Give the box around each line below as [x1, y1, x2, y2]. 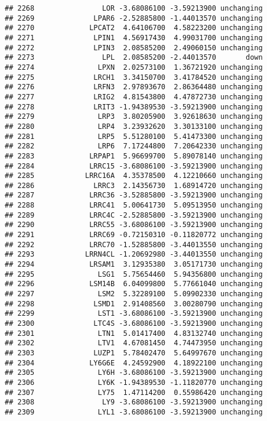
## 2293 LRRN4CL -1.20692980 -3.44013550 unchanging [5, 250, 263, 259]
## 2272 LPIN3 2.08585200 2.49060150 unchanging [5, 43, 263, 52]
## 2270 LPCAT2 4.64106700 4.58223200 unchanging [5, 24, 263, 33]
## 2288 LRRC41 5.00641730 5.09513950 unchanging [5, 201, 263, 210]
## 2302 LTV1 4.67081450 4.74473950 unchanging [5, 339, 263, 348]
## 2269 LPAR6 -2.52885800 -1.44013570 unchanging [5, 14, 263, 22]
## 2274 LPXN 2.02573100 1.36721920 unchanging [5, 63, 263, 72]
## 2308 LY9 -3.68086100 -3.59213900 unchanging [5, 398, 263, 407]
